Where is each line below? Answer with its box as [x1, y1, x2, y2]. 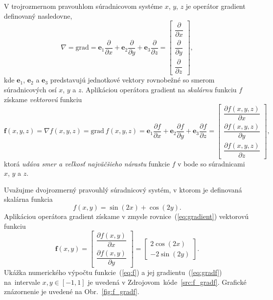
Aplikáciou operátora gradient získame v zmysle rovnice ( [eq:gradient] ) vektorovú [4, 211, 249, 221]
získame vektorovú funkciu [4, 94, 82, 104]
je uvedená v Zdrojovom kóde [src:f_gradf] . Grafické [88, 276, 247, 287]
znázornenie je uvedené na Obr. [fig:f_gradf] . [4, 286, 139, 297]
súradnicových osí [4, 84, 57, 95]
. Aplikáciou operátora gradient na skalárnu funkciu [81, 84, 237, 95]
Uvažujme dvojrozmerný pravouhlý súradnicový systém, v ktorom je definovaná [4, 184, 242, 194]
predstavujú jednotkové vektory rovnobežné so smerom [50, 75, 215, 85]
